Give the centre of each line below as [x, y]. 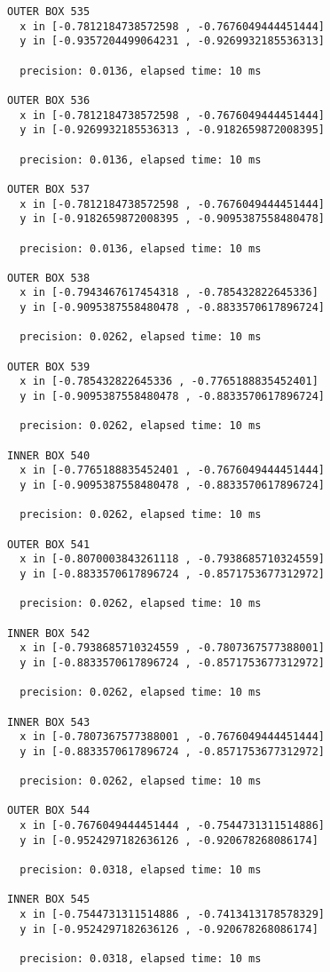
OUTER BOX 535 [49, 12]
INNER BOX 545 [49, 900]
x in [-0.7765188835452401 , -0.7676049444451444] [172, 470]
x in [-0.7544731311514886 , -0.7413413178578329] [172, 915]
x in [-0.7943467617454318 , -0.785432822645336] [169, 293]
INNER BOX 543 [49, 722]
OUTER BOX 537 [49, 189]
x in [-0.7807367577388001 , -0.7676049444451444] [172, 737]
